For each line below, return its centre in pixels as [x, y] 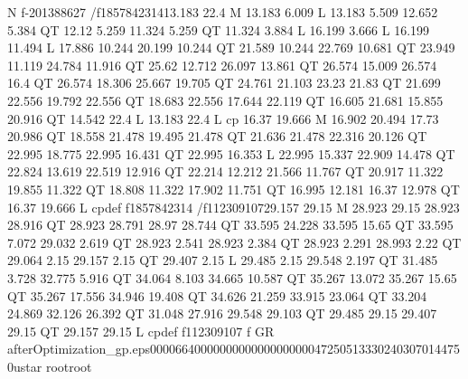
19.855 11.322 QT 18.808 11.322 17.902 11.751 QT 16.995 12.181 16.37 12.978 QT [234, 189]
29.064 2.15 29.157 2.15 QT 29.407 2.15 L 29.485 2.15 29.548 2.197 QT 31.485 [223, 260]
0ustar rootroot [50, 366]
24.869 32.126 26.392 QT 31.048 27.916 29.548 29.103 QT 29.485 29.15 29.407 [222, 313]
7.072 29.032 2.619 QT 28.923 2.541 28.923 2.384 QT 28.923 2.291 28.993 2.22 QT [234, 242]
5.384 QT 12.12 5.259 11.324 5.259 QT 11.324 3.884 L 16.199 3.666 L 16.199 [219, 29]
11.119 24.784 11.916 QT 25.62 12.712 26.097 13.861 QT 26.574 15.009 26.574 [222, 65]
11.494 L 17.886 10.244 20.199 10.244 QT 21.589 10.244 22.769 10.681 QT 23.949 [231, 47]
